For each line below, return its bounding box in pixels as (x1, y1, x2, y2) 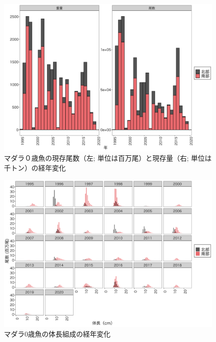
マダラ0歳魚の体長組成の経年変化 (4, 328, 110, 339)
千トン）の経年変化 (4, 162, 66, 172)
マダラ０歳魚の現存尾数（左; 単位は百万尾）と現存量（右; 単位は (4, 153, 212, 163)
